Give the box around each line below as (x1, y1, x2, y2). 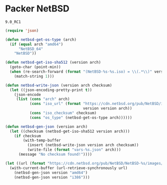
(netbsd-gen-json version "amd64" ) (14, 170, 88, 175)
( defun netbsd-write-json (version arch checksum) (5, 83, 112, 88)
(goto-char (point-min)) (9, 65, 61, 70)
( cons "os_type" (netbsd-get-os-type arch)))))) (29, 115, 133, 120)
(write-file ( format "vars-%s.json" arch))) (27, 147, 121, 152)
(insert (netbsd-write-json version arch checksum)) (27, 143, 139, 148)
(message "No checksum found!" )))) (18, 152, 92, 157)
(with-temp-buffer (23, 138, 61, 143)
